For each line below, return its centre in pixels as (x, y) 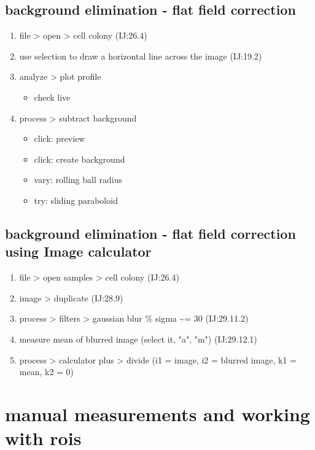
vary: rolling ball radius (78, 180)
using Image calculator (78, 251)
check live (52, 97)
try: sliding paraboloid (76, 200)
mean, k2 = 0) (47, 372)
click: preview (60, 138)
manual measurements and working (157, 413)
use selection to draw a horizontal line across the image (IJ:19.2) (141, 56)
